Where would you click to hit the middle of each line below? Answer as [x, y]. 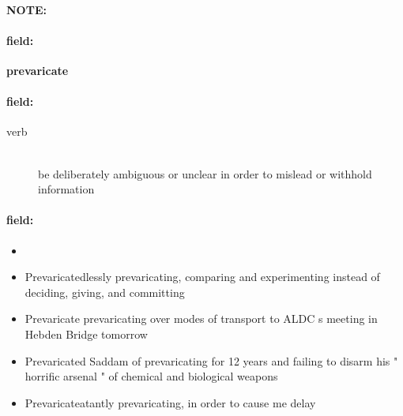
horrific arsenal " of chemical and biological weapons [151, 376]
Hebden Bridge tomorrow [86, 334]
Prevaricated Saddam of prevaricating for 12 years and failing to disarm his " [211, 360]
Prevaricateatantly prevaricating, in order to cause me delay [170, 402]
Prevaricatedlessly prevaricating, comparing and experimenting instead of [202, 277]
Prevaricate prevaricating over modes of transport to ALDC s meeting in [201, 319]
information [66, 189]
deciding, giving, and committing [105, 292]
